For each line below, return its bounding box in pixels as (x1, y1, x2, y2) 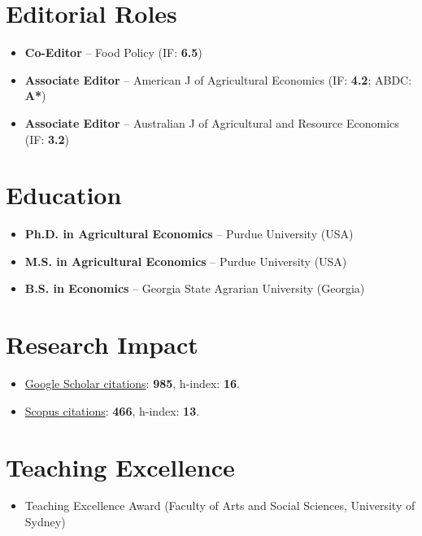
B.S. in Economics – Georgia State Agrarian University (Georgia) (24, 280, 365, 297)
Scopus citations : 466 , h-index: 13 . (24, 402, 200, 419)
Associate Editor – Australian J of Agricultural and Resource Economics (24, 114, 399, 131)
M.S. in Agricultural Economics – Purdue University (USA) (24, 252, 347, 269)
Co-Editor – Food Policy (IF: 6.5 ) (24, 44, 202, 61)
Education (6, 178, 122, 211)
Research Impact (6, 328, 198, 361)
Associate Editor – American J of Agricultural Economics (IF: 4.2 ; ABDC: (24, 71, 412, 88)
